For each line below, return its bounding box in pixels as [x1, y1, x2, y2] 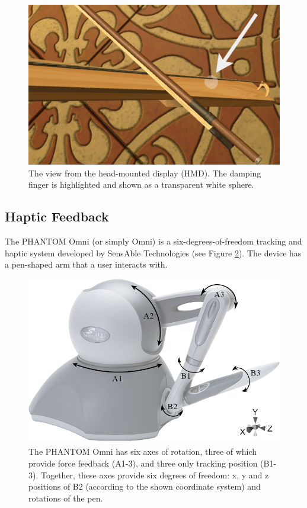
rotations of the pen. [28, 491, 103, 504]
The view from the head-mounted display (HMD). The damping [28, 166, 261, 179]
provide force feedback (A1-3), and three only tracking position [28, 457, 258, 470]
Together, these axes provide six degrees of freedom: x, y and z [40, 468, 269, 481]
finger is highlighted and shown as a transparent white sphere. [28, 178, 254, 191]
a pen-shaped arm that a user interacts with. [5, 258, 168, 271]
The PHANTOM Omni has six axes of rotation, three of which [28, 445, 257, 458]
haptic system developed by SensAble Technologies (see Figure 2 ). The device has [5, 246, 302, 259]
